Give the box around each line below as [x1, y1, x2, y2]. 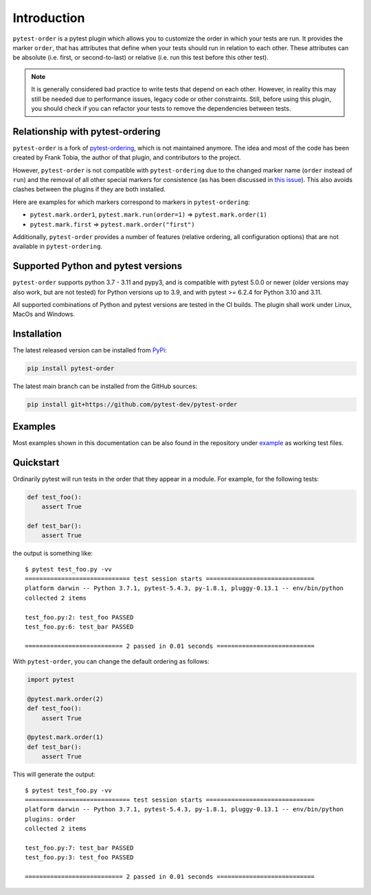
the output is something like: [12, 550, 93, 558]
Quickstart [12, 457, 60, 468]
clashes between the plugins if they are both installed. [12, 185, 166, 194]
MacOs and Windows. [12, 310, 76, 319]
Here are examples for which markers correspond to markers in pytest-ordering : [12, 198, 251, 206]
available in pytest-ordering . [12, 242, 103, 251]
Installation [12, 328, 62, 340]
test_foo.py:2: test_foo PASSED [25, 613, 134, 621]
